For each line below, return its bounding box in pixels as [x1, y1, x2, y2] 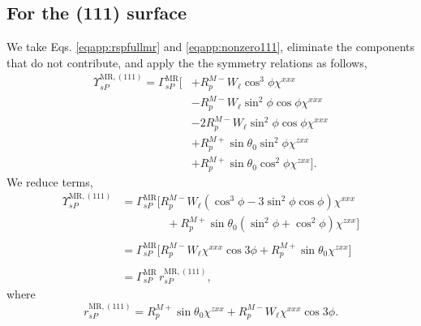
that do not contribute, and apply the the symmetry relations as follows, [6, 54, 367, 71]
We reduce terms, [6, 173, 93, 190]
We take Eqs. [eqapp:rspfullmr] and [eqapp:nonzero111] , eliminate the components [6, 38, 415, 55]
